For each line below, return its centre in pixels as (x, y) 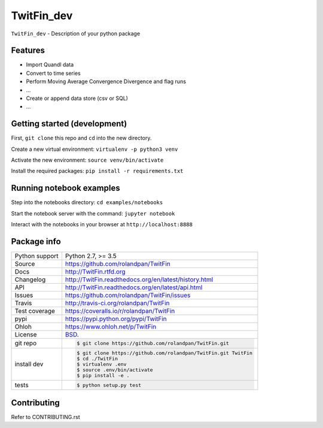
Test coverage (35, 311)
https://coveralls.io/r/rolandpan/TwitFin (120, 311)
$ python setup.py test (109, 385)
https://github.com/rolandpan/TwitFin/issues (128, 295)
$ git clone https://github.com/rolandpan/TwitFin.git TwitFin (164, 353)
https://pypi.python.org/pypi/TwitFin (116, 319)
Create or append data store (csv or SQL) (77, 98)
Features (28, 51)
